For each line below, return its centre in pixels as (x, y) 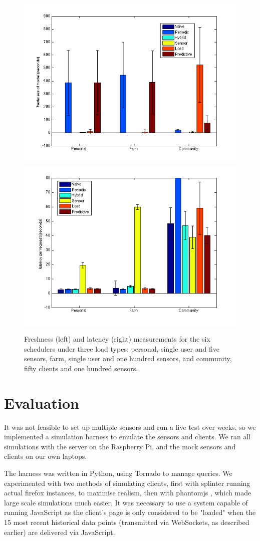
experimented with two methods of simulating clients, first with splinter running (127, 483)
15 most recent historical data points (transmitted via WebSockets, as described (127, 522)
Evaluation (42, 402)
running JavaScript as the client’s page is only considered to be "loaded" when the (130, 512)
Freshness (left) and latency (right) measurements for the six (117, 339)
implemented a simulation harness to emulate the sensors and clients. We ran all (127, 437)
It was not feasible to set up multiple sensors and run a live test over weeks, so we (130, 427)
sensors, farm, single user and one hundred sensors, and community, (128, 358)
